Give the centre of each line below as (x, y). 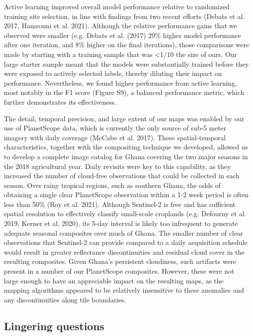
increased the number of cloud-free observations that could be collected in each (122, 176)
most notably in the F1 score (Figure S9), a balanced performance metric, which (124, 92)
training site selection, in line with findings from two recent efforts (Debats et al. (124, 16)
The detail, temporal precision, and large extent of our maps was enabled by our (124, 118)
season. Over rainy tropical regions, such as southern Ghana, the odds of (112, 185)
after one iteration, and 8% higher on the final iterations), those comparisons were (126, 45)
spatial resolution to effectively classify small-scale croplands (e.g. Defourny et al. (125, 214)
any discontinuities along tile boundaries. (65, 299)
